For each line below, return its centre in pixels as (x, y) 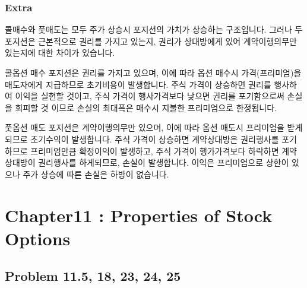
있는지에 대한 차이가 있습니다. (60, 53)
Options (38, 238)
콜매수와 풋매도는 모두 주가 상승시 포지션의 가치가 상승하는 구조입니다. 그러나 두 (154, 29)
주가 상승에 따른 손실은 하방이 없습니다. (96, 174)
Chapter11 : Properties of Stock (139, 215)
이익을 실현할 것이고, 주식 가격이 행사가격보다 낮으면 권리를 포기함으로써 (150, 96)
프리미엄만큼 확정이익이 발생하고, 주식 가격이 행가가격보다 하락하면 (155, 151)
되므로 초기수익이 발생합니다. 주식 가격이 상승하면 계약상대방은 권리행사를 (142, 139)
